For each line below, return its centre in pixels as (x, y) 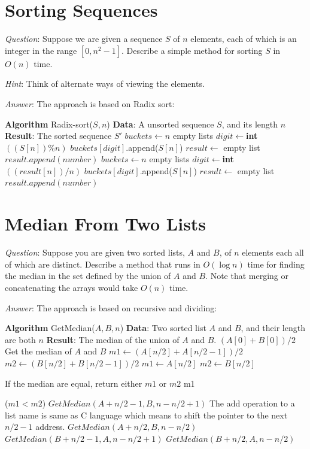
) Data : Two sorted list (163, 328)
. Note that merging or (247, 276)
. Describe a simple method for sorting (192, 50)
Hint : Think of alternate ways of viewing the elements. (105, 84)
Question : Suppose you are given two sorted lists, (95, 252)
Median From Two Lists (106, 224)
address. (50, 427)
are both (20, 339)
